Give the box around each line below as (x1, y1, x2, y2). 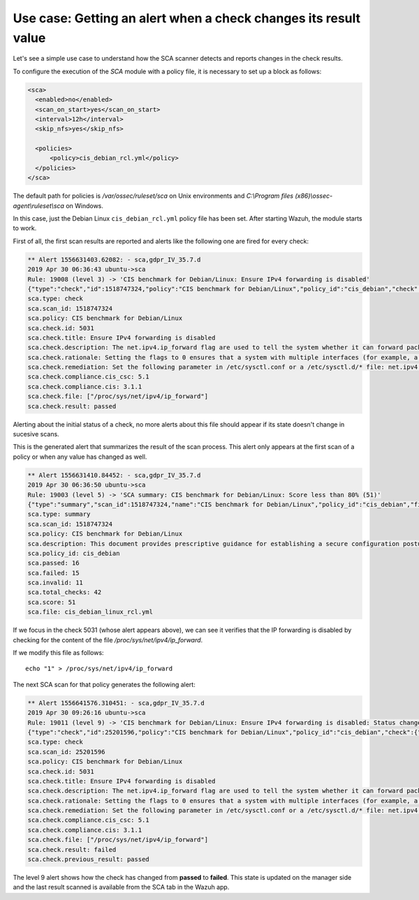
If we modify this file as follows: (13, 649, 104, 656)
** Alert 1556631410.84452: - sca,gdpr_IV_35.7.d (27, 471, 201, 479)
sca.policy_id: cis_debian (27, 549, 120, 557)
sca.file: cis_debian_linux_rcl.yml (27, 608, 154, 616)
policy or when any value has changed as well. (13, 452, 147, 461)
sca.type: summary (27, 510, 91, 518)
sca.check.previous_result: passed (27, 855, 149, 864)
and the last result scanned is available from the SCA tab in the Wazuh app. (13, 883, 230, 892)
